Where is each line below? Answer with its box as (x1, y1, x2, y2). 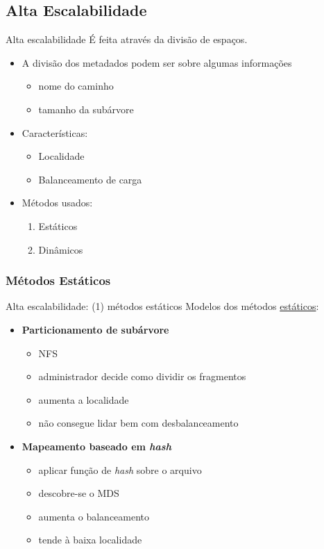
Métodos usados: (22, 195, 93, 210)
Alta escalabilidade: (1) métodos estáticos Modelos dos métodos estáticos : (6, 299, 319, 313)
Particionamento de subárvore (22, 322, 169, 336)
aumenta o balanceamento (38, 509, 150, 523)
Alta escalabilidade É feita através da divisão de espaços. (6, 32, 248, 47)
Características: (22, 125, 88, 140)
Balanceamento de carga (38, 172, 142, 186)
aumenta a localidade (38, 392, 129, 407)
